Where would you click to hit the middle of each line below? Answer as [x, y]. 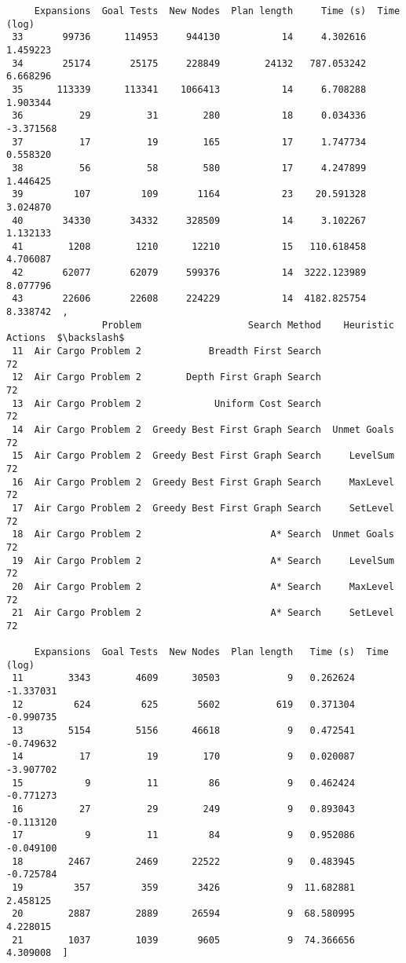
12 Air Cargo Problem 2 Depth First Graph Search [166, 377]
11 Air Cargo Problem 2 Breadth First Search [166, 352]
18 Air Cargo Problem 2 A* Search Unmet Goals [203, 535]
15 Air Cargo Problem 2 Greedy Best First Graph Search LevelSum [203, 456]
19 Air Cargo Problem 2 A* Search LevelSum [203, 560]
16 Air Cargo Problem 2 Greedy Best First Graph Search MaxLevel [203, 482]
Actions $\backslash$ [66, 338]
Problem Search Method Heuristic [248, 325]
